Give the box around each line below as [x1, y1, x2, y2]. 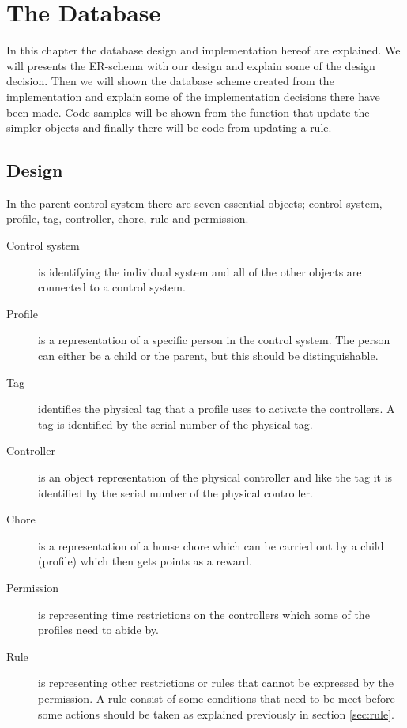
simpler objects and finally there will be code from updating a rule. [6, 119, 332, 136]
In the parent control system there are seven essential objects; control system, [6, 194, 383, 211]
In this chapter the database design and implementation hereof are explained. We [6, 42, 401, 58]
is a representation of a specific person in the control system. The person [38, 332, 390, 348]
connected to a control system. [38, 279, 186, 295]
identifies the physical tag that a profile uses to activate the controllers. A [38, 400, 395, 417]
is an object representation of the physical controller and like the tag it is [38, 469, 393, 486]
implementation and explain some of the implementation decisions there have [6, 88, 380, 104]
